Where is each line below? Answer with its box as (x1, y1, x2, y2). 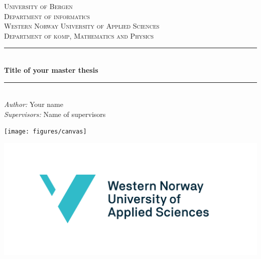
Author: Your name (4, 99, 63, 109)
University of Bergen (4, 1, 73, 11)
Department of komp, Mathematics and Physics (4, 30, 154, 41)
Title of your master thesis (4, 64, 98, 75)
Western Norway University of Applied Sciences (4, 21, 160, 31)
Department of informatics (4, 11, 90, 21)
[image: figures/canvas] (4, 128, 87, 136)
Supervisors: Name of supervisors (4, 108, 106, 119)
